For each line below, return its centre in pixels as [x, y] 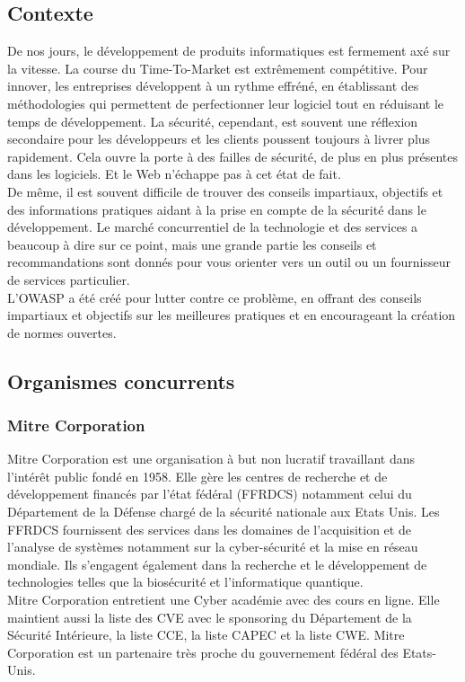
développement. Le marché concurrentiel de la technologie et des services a [213, 227]
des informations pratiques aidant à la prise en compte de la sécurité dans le [217, 209]
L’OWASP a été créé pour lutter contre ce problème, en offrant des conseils [215, 297]
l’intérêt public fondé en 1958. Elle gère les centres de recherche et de [197, 476]
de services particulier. [69, 279]
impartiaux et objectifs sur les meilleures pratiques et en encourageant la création [232, 315]
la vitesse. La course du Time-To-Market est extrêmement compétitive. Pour [218, 68]
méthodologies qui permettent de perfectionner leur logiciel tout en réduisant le [226, 103]
